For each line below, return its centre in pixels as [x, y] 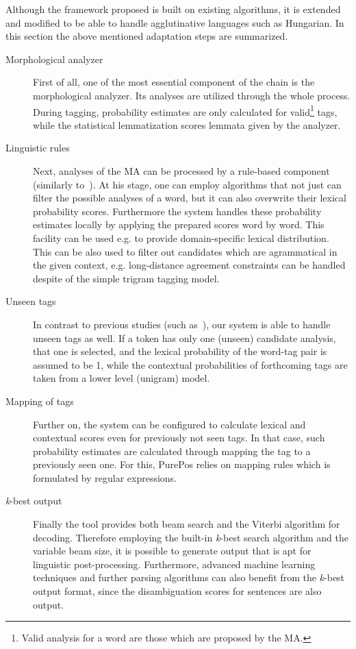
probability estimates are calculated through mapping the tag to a [172, 451]
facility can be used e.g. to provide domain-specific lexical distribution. [181, 237]
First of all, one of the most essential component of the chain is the [174, 82]
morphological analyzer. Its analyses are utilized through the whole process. [192, 95]
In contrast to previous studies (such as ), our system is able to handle [182, 324]
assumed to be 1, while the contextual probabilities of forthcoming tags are [190, 364]
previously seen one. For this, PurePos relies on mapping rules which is [182, 464]
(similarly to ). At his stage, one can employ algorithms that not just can [187, 184]
